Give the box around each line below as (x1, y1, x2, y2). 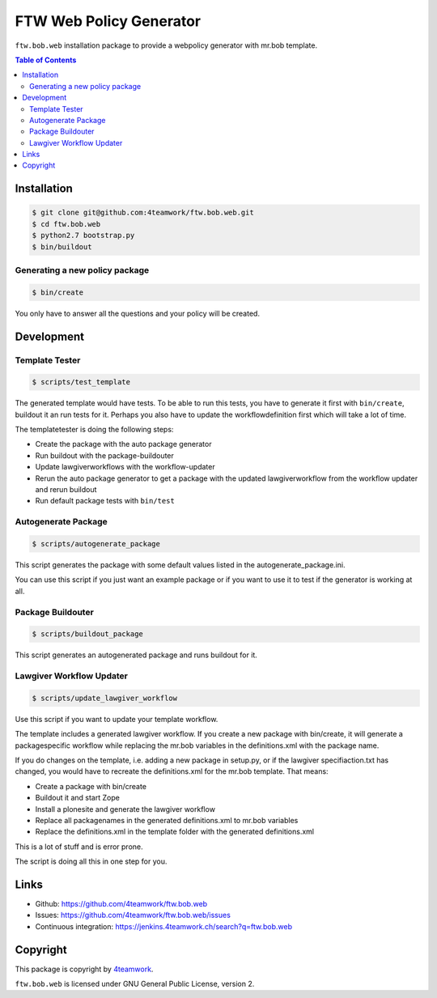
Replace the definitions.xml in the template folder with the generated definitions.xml (35, 826, 315, 837)
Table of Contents (15, 55, 77, 65)
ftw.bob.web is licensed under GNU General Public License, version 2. (15, 979, 255, 989)
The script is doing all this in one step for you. (15, 856, 168, 866)
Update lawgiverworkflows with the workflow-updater (35, 462, 215, 472)
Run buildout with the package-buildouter (35, 450, 174, 461)
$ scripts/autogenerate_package (32, 539, 161, 548)
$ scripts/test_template (32, 377, 131, 387)
